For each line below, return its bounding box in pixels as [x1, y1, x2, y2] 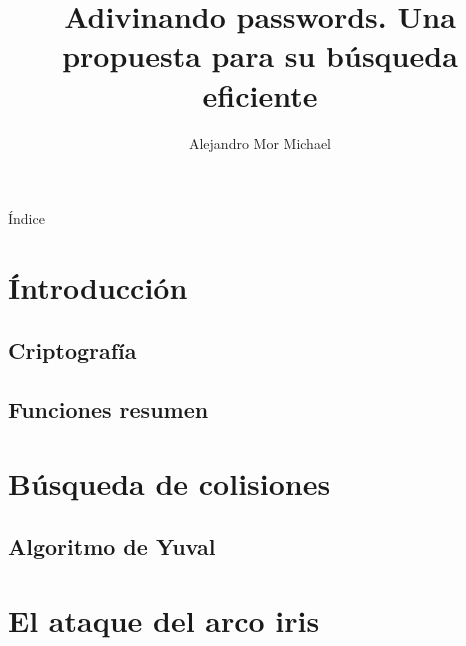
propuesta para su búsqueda [62, 35, 458, 76]
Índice [8, 208, 45, 229]
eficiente [202, 74, 318, 115]
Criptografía [8, 335, 137, 366]
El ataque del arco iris [8, 599, 320, 640]
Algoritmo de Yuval [8, 531, 216, 562]
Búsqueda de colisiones [8, 462, 331, 503]
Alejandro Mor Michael [188, 132, 332, 153]
